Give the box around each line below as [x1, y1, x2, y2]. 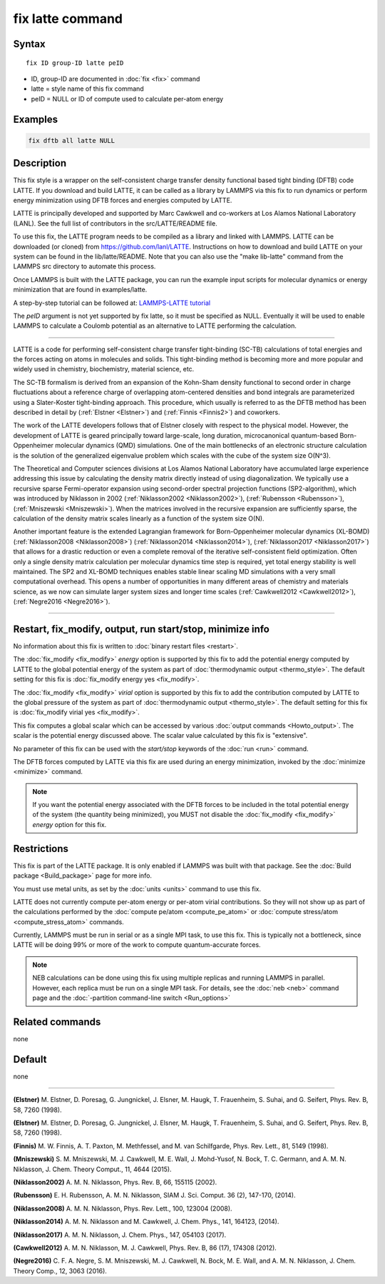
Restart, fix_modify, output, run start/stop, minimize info [13, 623, 270, 635]
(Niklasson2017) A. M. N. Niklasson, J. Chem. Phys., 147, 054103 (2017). [13, 1230, 227, 1239]
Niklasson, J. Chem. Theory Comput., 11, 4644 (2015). [13, 1165, 172, 1173]
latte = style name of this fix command [31, 84, 144, 93]
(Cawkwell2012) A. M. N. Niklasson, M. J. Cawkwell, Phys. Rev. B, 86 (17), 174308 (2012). [13, 1243, 277, 1252]
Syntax [13, 38, 46, 50]
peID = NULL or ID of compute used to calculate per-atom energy [31, 94, 224, 103]
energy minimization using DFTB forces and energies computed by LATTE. [13, 196, 232, 205]
